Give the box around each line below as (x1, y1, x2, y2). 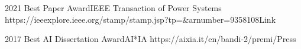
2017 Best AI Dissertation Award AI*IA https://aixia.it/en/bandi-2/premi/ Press (5, 33, 296, 45)
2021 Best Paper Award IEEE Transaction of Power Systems (5, 2, 222, 13)
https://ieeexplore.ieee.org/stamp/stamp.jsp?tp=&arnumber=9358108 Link (5, 13, 276, 25)
